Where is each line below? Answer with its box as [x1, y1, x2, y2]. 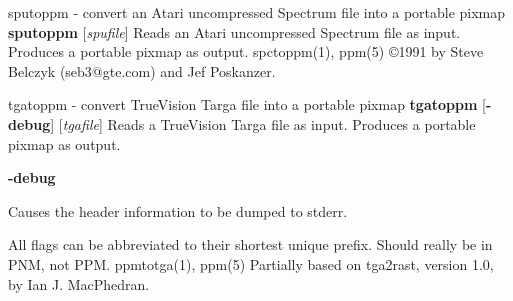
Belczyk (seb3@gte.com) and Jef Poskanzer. [8, 60, 276, 81]
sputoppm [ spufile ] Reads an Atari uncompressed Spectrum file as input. [8, 21, 461, 42]
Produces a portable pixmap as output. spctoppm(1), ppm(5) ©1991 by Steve [8, 41, 484, 62]
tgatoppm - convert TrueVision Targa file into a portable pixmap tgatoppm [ [8, 94, 486, 115]
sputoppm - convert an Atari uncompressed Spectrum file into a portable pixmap [8, 2, 506, 22]
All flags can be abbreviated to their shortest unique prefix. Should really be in [8, 234, 493, 255]
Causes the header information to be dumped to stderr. [8, 200, 348, 221]
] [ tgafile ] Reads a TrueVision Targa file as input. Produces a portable [50, 113, 476, 134]
